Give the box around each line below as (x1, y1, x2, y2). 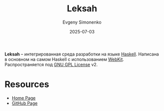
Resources (4, 79, 50, 90)
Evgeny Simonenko (62, 19, 102, 25)
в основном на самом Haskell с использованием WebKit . (4, 56, 124, 62)
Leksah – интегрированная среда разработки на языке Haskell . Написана (4, 51, 159, 57)
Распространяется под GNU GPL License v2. (4, 61, 98, 67)
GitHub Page (11, 100, 38, 106)
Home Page (11, 95, 36, 101)
